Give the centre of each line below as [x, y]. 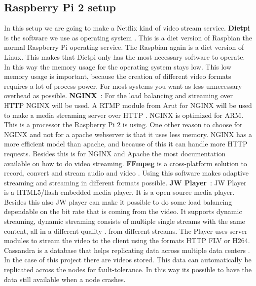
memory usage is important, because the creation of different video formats [118, 76]
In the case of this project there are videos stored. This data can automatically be [128, 260]
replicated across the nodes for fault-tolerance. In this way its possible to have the [128, 269]
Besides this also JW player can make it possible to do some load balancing [118, 201]
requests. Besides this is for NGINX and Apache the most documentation [115, 153]
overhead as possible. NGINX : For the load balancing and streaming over [118, 95]
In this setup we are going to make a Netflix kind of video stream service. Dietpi [127, 28]
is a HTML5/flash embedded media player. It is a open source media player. [119, 192]
